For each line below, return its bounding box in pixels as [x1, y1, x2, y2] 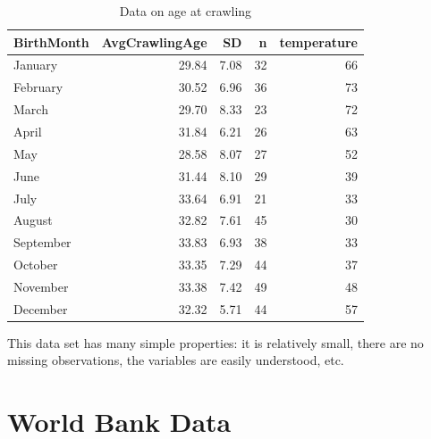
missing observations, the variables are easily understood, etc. [7, 351, 344, 369]
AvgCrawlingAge [101, 32, 207, 51]
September [13, 233, 72, 252]
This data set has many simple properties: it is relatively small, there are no [7, 333, 424, 352]
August [13, 211, 53, 229]
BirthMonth [13, 32, 89, 51]
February [13, 78, 63, 96]
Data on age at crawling [119, 2, 252, 20]
